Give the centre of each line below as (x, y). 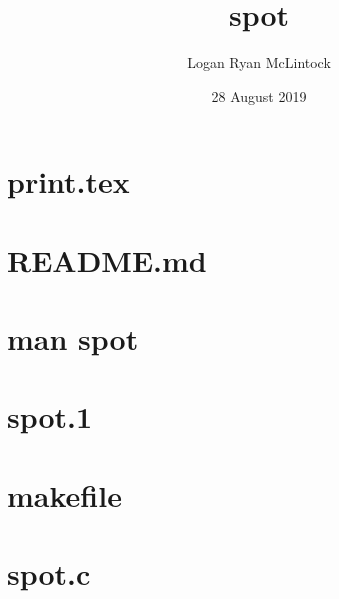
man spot (73, 338)
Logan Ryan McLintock (259, 62)
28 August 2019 (259, 95)
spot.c (49, 573)
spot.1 (50, 416)
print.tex (68, 181)
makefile (64, 494)
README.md (107, 259)
